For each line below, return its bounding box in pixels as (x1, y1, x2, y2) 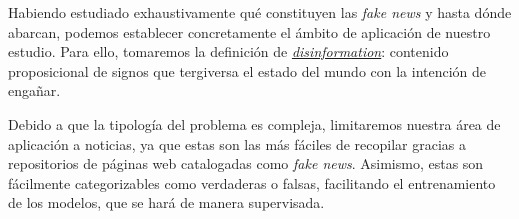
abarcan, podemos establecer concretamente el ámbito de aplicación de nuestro (8, 21, 491, 42)
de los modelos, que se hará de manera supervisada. (8, 192, 325, 213)
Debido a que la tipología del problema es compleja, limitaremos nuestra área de (8, 113, 501, 134)
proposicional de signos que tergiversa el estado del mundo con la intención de (8, 60, 487, 81)
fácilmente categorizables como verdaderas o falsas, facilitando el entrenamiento (8, 172, 496, 193)
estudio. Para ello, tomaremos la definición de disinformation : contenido (8, 41, 449, 62)
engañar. (8, 80, 61, 101)
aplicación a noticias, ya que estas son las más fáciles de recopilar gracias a (8, 133, 466, 154)
